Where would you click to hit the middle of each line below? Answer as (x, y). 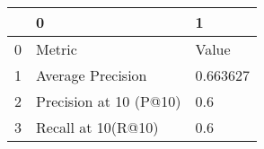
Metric (57, 49)
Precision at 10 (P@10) (109, 101)
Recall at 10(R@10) (97, 127)
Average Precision (92, 75)
